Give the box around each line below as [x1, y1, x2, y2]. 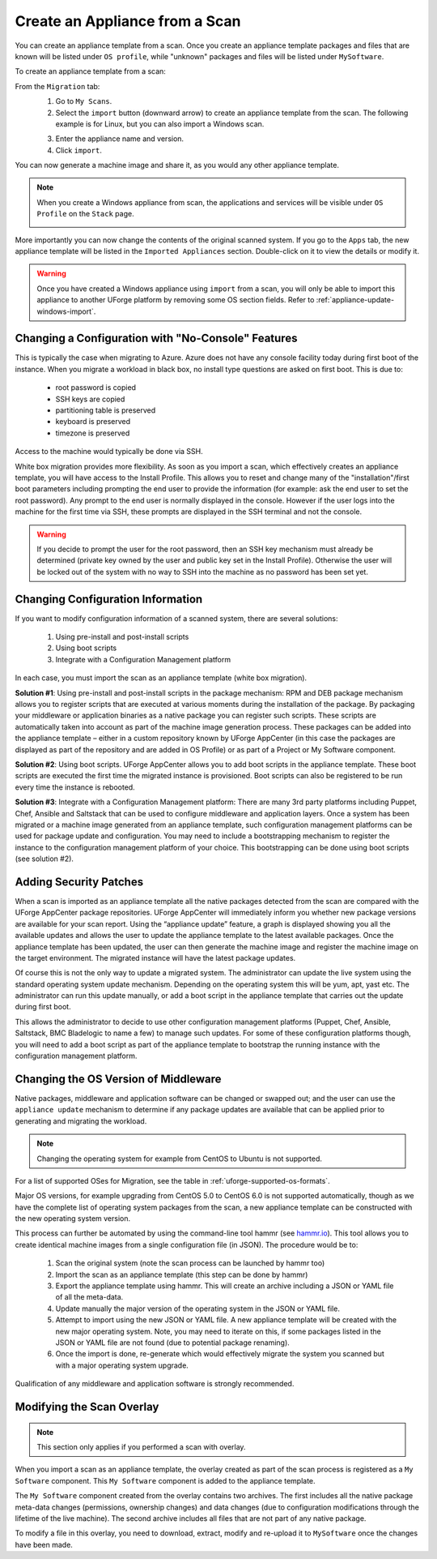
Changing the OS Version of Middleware [15, 1072, 222, 1086]
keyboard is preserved [55, 417, 131, 426]
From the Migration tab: [15, 81, 100, 91]
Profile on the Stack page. [36, 209, 134, 219]
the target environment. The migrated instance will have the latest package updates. [15, 953, 296, 962]
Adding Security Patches [15, 875, 144, 889]
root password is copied [55, 383, 137, 392]
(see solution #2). [15, 854, 74, 863]
